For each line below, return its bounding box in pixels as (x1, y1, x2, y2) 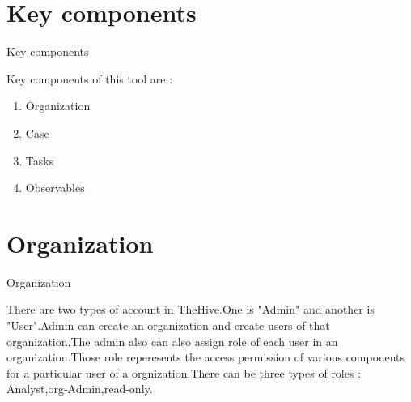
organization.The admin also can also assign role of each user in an (6, 332, 338, 349)
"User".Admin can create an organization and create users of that (6, 317, 330, 333)
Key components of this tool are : (6, 70, 173, 87)
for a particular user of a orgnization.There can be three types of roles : (6, 364, 362, 381)
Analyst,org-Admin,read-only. (6, 380, 153, 397)
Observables (25, 179, 85, 196)
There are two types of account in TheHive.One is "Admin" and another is (6, 301, 375, 318)
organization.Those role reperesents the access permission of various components (6, 349, 405, 366)
